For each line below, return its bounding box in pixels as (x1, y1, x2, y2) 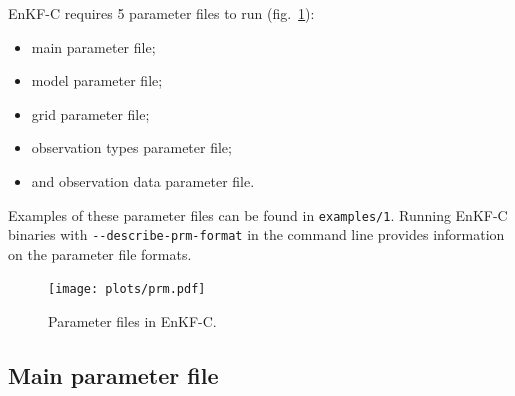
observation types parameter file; (31, 137, 232, 158)
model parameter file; (31, 70, 163, 91)
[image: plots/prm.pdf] (48, 282, 206, 297)
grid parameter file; (31, 103, 150, 124)
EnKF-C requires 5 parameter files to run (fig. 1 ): (8, 3, 315, 23)
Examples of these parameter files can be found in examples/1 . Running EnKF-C (8, 204, 508, 225)
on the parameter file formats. (8, 243, 192, 264)
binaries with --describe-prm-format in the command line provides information (8, 224, 505, 245)
